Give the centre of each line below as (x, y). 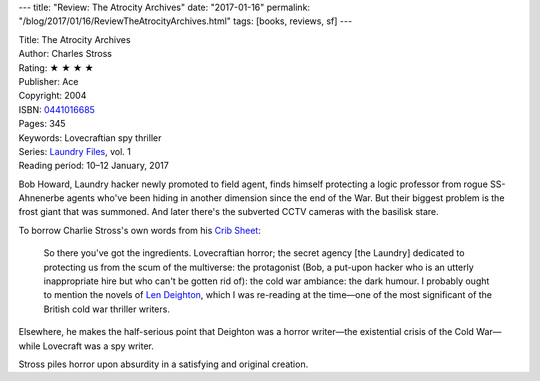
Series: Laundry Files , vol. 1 (75, 151)
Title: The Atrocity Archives (74, 39)
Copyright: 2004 (52, 96)
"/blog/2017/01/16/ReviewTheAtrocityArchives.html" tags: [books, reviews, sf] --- (185, 21)
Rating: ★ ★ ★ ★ (56, 67)
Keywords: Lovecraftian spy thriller (90, 137)
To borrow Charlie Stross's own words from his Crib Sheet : (140, 230)
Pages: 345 (42, 124)
